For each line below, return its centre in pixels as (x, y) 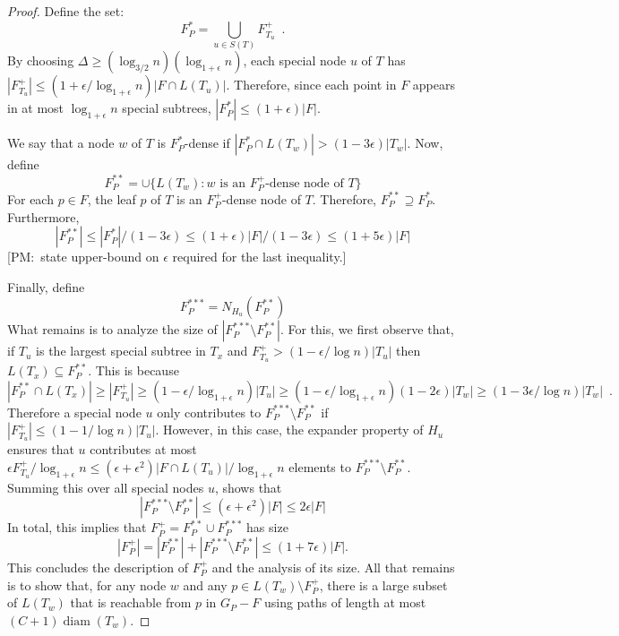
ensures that (41, 449)
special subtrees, (167, 108)
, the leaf (112, 198)
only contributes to (209, 412)
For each (30, 198)
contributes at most (143, 449)
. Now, (425, 143)
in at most (36, 108)
